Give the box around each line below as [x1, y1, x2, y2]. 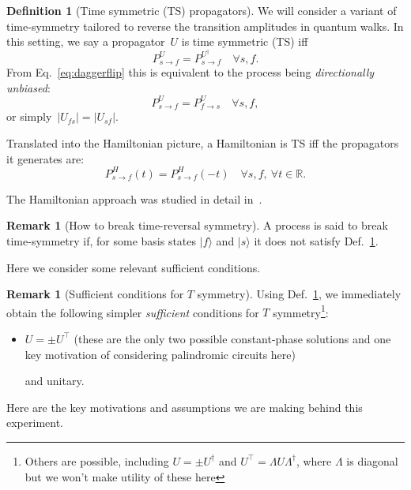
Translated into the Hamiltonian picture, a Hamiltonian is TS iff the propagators [6, 135, 399, 151]
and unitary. [25, 372, 85, 389]
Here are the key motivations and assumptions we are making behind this [6, 398, 363, 415]
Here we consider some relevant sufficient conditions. [6, 259, 261, 275]
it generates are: [6, 150, 85, 166]
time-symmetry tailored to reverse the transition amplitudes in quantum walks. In [6, 17, 404, 34]
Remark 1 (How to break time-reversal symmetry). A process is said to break [6, 217, 388, 234]
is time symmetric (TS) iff [181, 33, 308, 50]
